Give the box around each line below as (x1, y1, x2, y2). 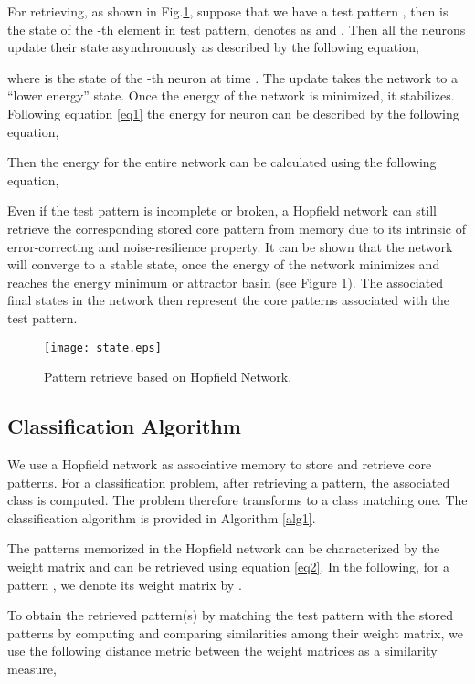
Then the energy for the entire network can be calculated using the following (7, 153, 437, 172)
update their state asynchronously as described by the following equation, (7, 37, 419, 57)
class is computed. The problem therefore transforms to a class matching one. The (7, 490, 468, 510)
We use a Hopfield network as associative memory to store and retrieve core (7, 454, 432, 473)
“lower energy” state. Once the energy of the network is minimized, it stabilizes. (7, 86, 455, 105)
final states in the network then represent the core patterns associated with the (7, 290, 450, 310)
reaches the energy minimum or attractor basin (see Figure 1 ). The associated (7, 272, 444, 291)
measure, (7, 658, 57, 678)
